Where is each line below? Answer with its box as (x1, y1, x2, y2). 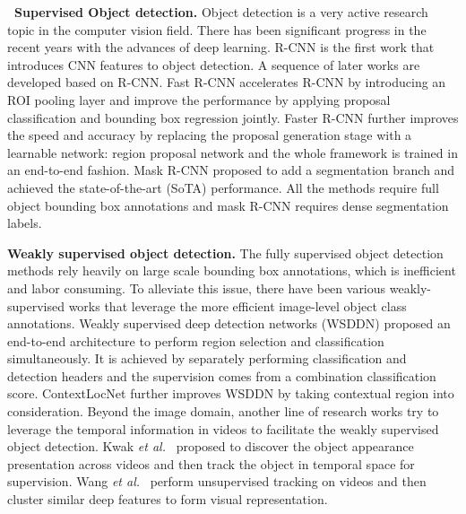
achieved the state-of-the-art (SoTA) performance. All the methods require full (7, 178, 439, 196)
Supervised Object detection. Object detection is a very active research (14, 3, 428, 21)
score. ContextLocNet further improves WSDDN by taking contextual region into (7, 384, 454, 403)
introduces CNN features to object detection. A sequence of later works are (7, 55, 420, 74)
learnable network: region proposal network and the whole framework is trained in (7, 143, 458, 161)
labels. (7, 213, 42, 232)
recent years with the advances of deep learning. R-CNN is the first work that (7, 38, 435, 57)
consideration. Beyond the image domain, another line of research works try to (7, 402, 439, 421)
